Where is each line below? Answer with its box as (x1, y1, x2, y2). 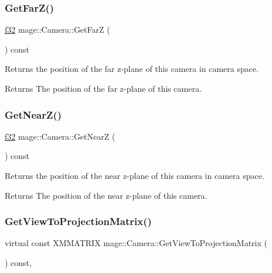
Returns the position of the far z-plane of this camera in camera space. (5, 63, 259, 75)
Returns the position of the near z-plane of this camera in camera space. (5, 170, 264, 181)
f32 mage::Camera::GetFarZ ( (5, 23, 110, 36)
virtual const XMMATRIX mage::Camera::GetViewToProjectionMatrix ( (5, 237, 267, 249)
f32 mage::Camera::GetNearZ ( (5, 130, 115, 142)
